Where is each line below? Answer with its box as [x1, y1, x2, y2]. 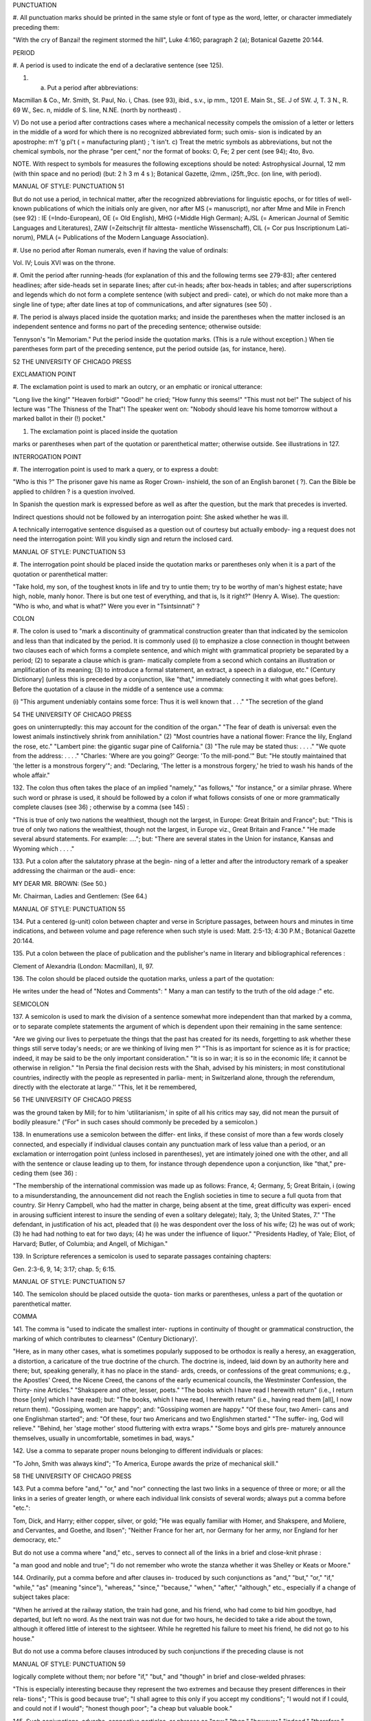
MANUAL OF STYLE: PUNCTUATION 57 [12, 1277, 126, 1285]
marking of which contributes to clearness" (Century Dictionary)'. [12, 1334, 199, 1342]
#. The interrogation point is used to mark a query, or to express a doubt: [12, 465, 219, 474]
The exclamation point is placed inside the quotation [30, 427, 178, 435]
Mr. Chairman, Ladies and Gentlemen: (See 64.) [12, 892, 148, 900]
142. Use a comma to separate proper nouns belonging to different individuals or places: [12, 1446, 263, 1455]
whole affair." [12, 771, 51, 779]
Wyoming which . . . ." [12, 844, 75, 853]
